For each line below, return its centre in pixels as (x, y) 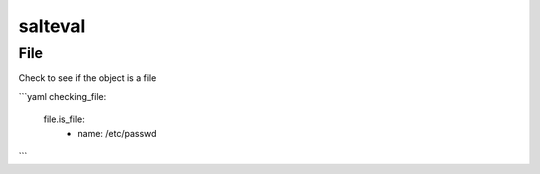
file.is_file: (64, 119)
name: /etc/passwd (117, 133)
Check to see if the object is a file (87, 78)
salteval (52, 26)
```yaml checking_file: (62, 96)
